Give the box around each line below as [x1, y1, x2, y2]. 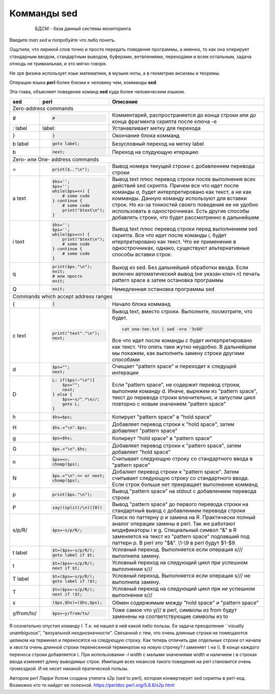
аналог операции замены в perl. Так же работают [112, 520, 236, 527]
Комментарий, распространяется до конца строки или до [112, 111, 257, 118]
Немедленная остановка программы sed [112, 286, 215, 293]
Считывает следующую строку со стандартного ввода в [112, 455, 253, 462]
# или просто [52, 273, 82, 279]
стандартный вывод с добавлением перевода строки [112, 507, 245, 515]
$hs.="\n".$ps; [52, 425, 88, 430]
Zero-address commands [12, 105, 74, 112]
